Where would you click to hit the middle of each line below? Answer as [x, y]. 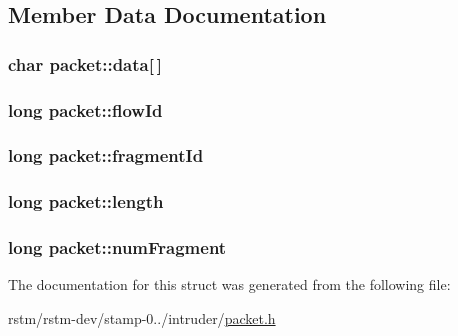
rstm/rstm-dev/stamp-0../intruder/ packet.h [142, 317]
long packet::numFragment [117, 247]
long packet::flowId [85, 109]
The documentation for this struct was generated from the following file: [229, 284]
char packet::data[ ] [85, 63]
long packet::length [86, 201]
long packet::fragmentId [106, 155]
